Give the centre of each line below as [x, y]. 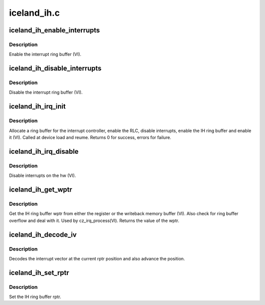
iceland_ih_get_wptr [41, 189]
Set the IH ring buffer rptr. [35, 297]
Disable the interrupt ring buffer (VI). [46, 92]
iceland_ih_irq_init [37, 106]
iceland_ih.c [34, 13]
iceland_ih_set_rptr [39, 273]
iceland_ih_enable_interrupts [54, 30]
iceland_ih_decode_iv [43, 235]
